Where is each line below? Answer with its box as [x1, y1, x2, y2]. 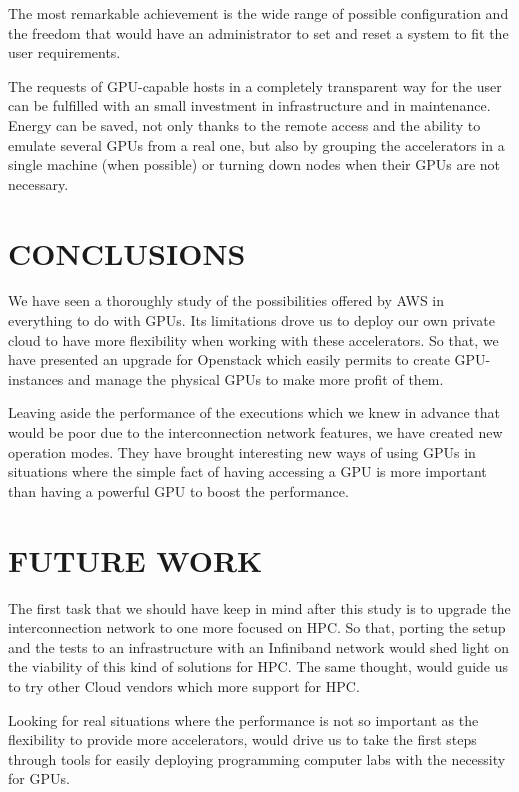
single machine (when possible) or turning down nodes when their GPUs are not [8, 154, 501, 175]
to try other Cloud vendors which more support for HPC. [8, 675, 360, 696]
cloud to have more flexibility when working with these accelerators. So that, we [8, 329, 499, 350]
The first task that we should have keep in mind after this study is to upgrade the [8, 597, 511, 618]
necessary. [8, 173, 69, 194]
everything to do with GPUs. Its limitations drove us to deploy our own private [8, 310, 495, 331]
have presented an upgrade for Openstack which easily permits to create [8, 349, 450, 370]
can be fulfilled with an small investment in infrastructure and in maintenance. [8, 95, 491, 116]
